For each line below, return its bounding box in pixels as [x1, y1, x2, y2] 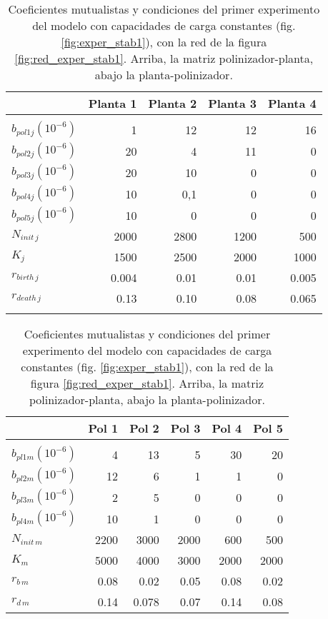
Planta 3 [208, 95, 257, 111]
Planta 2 [148, 95, 197, 111]
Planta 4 [267, 95, 317, 111]
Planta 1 [88, 95, 137, 111]
